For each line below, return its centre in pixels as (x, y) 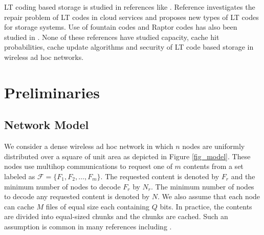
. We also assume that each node (209, 196)
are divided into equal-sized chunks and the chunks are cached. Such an (116, 216)
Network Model (47, 125)
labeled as (20, 176)
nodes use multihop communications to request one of (88, 166)
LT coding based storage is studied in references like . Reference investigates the (130, 7)
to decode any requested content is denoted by (77, 196)
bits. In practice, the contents (206, 206)
